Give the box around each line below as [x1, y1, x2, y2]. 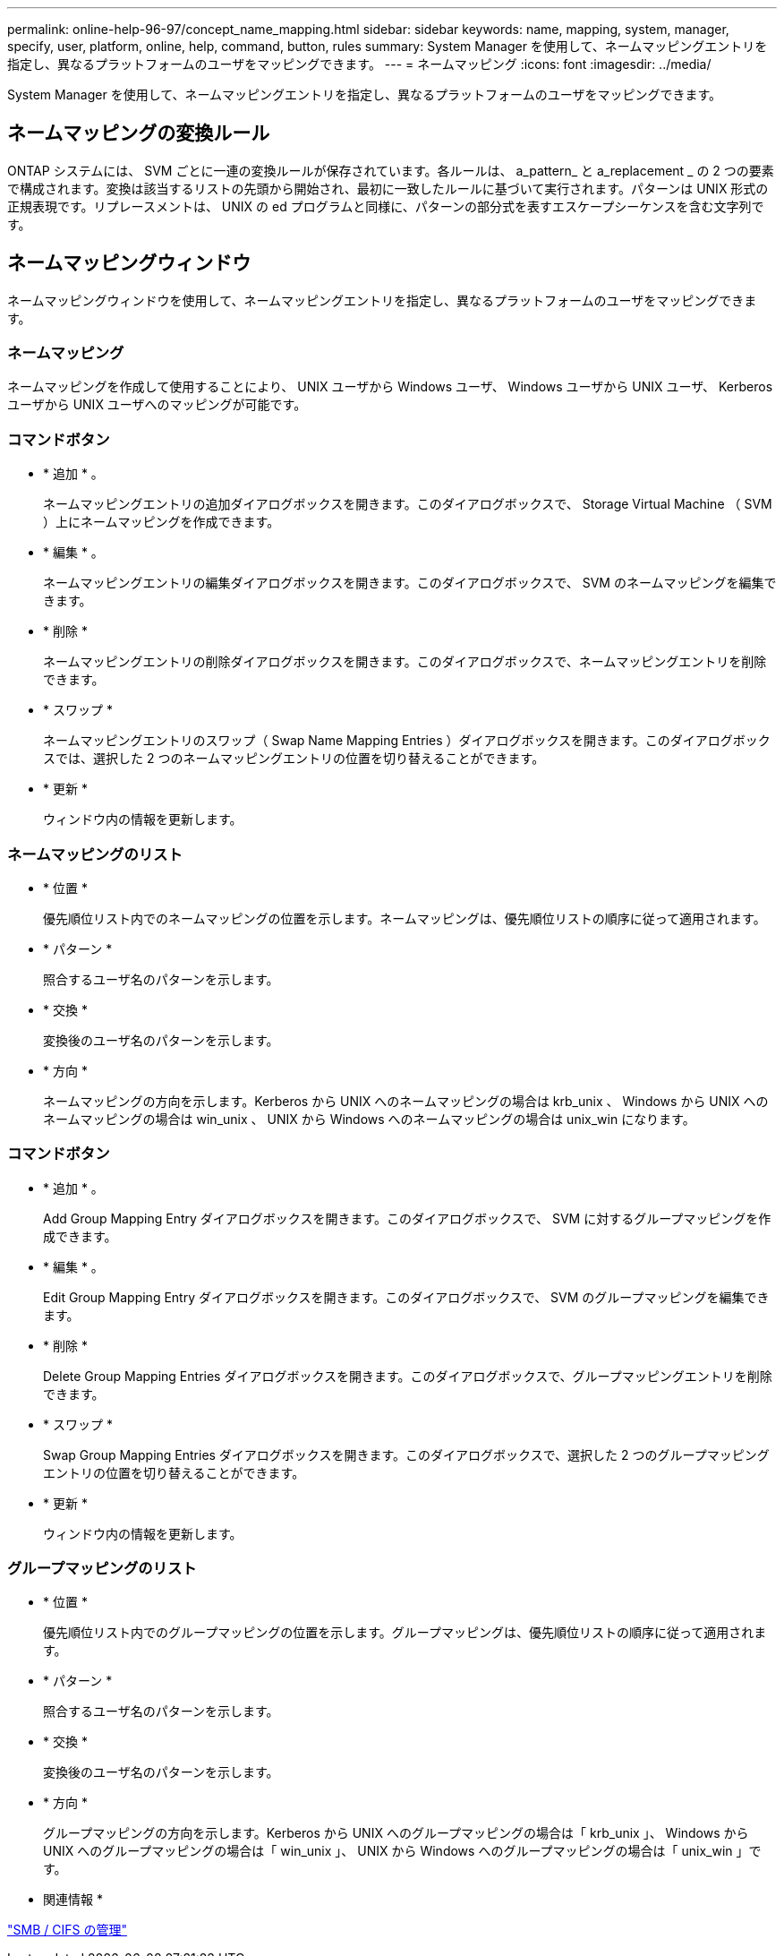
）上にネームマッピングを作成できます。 [43, 514, 280, 530]
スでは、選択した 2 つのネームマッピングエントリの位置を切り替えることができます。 [43, 751, 545, 767]
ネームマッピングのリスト [7, 845, 183, 863]
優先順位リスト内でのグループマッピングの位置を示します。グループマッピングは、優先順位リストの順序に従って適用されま [43, 1625, 767, 1641]
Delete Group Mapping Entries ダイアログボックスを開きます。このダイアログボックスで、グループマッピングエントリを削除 [43, 1368, 772, 1384]
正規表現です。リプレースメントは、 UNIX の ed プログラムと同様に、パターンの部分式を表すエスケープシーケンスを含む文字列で [7, 198, 764, 214]
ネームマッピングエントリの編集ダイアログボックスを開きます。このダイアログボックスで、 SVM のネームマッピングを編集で [43, 575, 777, 591]
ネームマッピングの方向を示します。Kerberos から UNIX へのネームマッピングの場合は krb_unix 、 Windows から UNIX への [43, 1093, 769, 1109]
